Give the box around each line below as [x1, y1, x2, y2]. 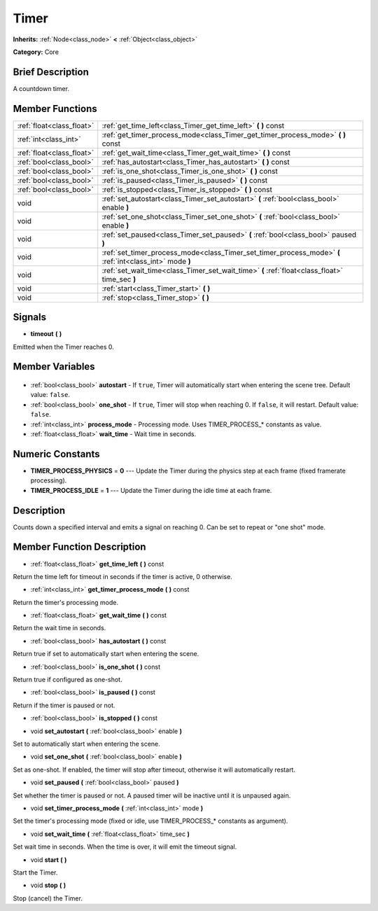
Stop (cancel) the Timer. [13, 893, 83, 903]
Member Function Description [13, 541, 146, 553]
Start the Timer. [13, 868, 58, 877]
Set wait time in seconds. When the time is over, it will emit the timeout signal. [13, 842, 237, 851]
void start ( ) [30, 855, 67, 864]
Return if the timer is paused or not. [13, 701, 115, 709]
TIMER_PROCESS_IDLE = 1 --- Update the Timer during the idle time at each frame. [30, 486, 272, 494]
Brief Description [13, 66, 89, 78]
